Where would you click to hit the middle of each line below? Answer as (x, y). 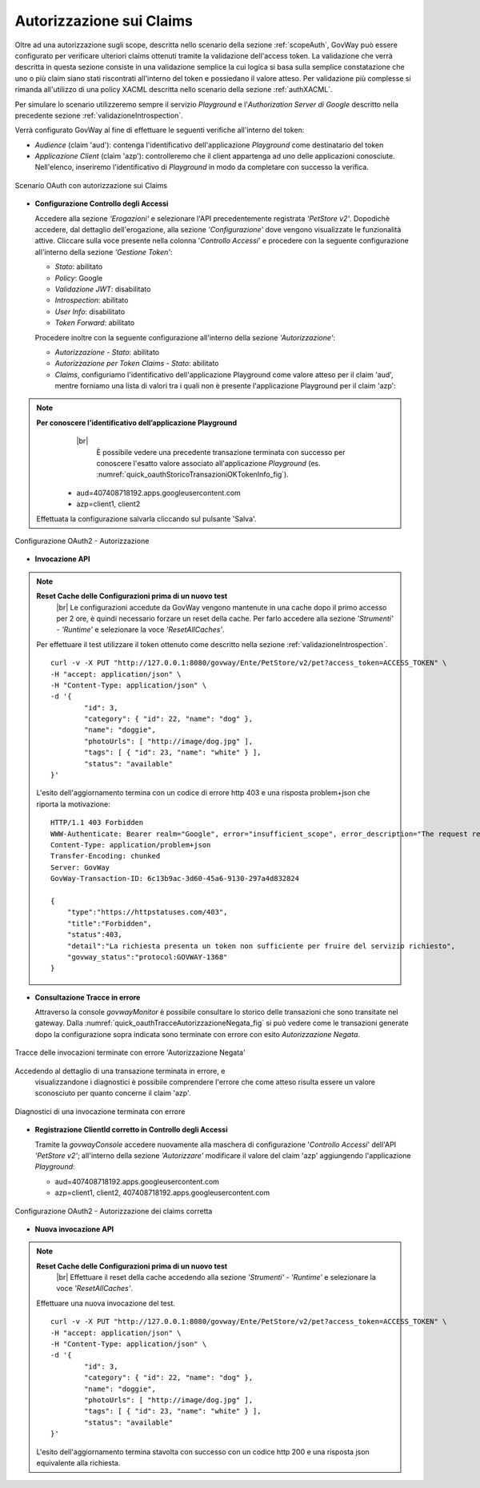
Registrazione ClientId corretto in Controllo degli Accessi (131, 1130)
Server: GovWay (80, 867)
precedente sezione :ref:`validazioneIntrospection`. (99, 115)
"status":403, (95, 935)
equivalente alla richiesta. (78, 1462)
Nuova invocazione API (74, 1229)
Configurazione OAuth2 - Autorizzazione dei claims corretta (114, 1211)
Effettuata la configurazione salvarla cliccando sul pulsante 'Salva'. (146, 519)
